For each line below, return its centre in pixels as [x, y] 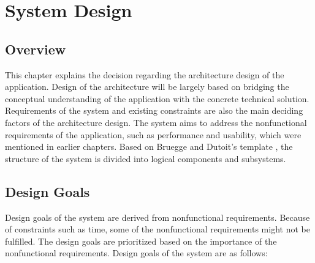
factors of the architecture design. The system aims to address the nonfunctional [156, 122]
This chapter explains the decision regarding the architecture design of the [145, 74]
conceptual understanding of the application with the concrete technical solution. [157, 98]
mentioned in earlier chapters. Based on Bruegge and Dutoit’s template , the [149, 146]
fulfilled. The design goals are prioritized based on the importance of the [141, 241]
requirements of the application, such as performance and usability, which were [153, 134]
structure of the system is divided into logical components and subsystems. [146, 158]
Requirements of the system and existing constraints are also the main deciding [154, 110]
